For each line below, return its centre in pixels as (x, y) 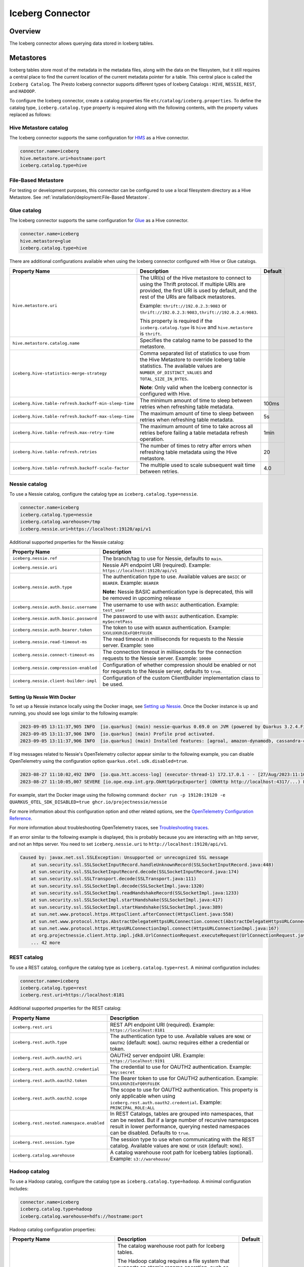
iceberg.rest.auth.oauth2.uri (47, 1057)
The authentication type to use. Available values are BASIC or (175, 576)
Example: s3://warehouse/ (140, 1159)
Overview (25, 31)
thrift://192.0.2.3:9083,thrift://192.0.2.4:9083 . (199, 312)
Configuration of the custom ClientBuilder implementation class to (181, 678)
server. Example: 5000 (128, 645)
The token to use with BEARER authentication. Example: (167, 627)
